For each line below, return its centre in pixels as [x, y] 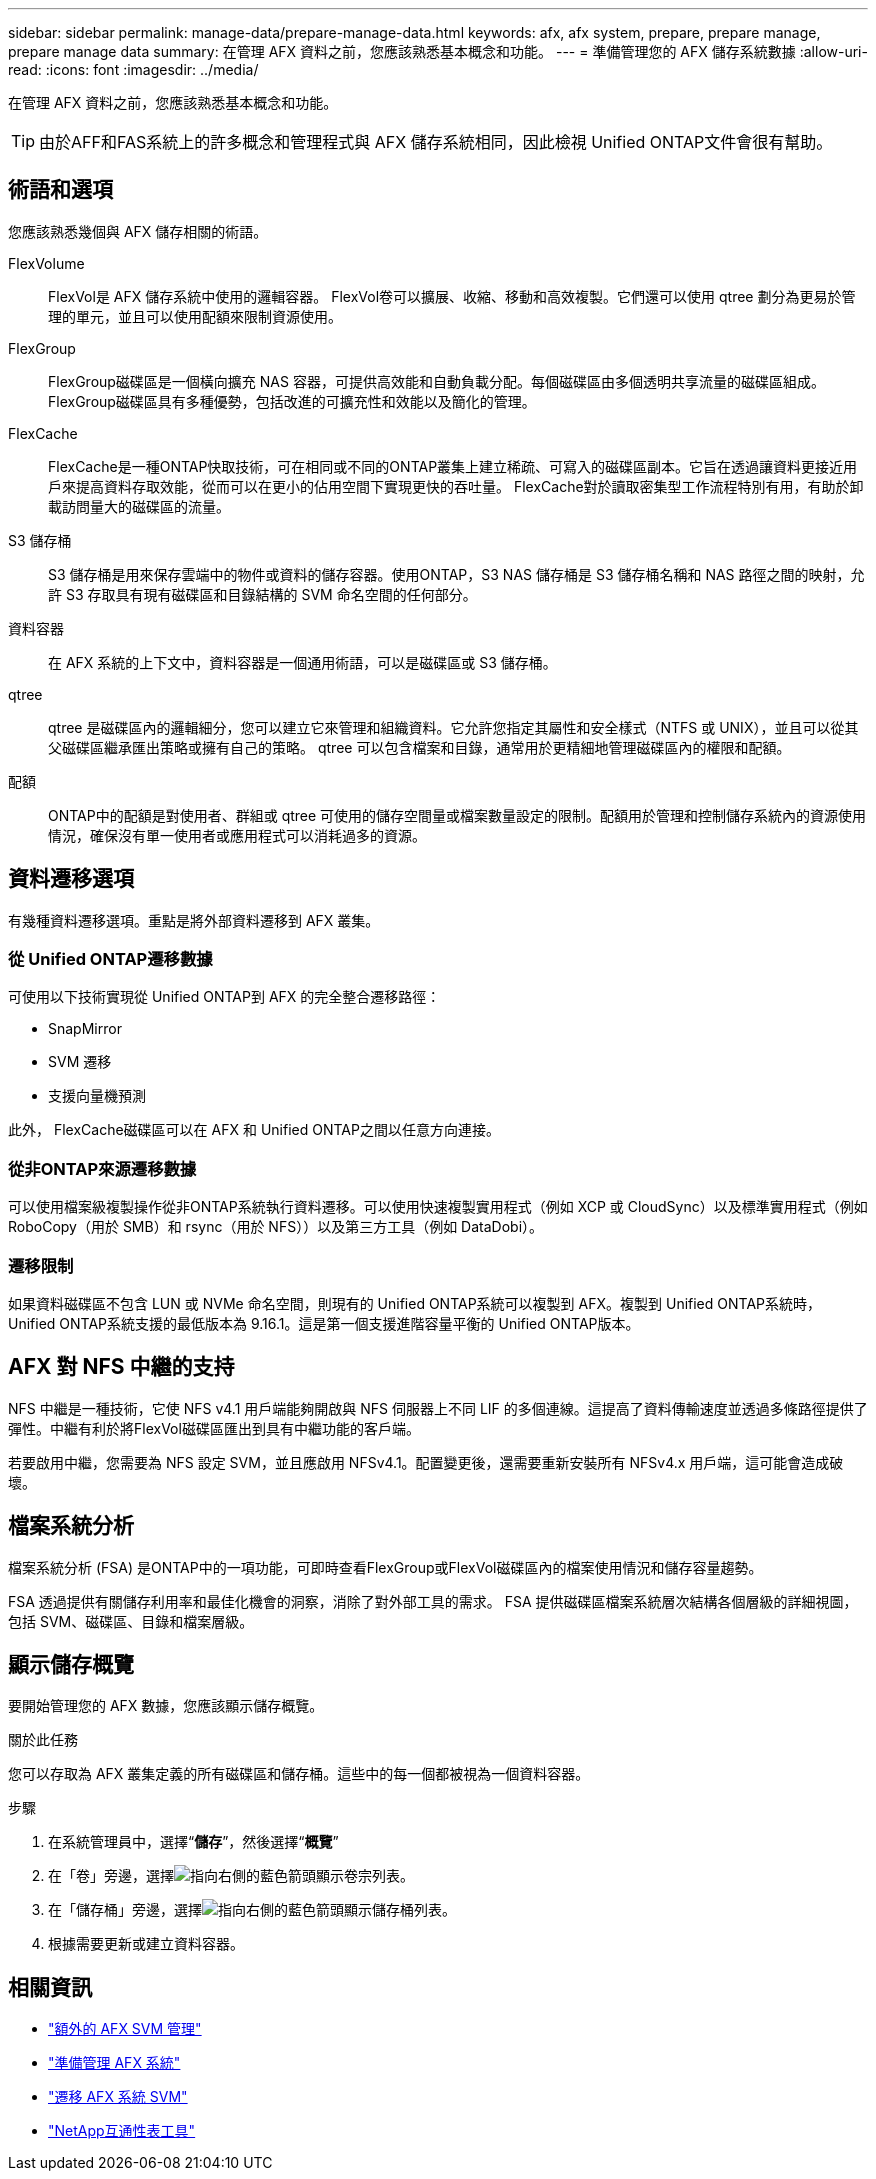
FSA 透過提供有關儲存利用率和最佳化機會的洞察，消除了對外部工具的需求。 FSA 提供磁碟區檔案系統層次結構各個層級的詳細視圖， [433, 1601]
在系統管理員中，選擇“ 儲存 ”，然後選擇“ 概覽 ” [193, 1842]
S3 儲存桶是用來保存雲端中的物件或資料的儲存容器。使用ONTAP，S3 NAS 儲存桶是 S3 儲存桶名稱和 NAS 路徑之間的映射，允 [456, 574]
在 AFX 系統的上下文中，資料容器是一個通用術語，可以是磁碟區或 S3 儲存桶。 [302, 662]
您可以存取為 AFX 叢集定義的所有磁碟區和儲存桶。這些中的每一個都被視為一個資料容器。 [299, 1774]
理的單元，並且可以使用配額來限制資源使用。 [195, 316]
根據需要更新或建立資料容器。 [146, 1944]
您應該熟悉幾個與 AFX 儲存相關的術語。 [138, 231]
